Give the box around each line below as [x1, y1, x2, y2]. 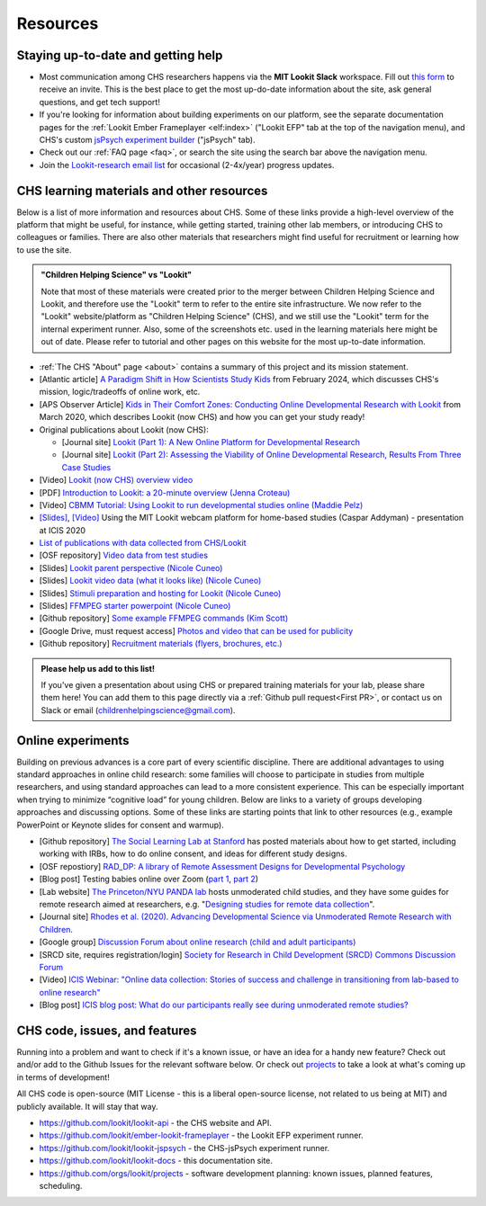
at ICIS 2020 [39, 524, 85, 535]
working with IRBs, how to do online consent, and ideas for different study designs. [39, 848, 347, 859]
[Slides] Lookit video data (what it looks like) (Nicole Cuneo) [39, 576, 262, 586]
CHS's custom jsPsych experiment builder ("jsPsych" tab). [39, 135, 256, 146]
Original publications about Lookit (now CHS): [39, 424, 209, 435]
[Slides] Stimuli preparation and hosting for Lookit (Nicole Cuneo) [39, 587, 282, 598]
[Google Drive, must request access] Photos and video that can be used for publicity [39, 625, 354, 636]
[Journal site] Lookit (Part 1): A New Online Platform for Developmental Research [61, 436, 360, 447]
